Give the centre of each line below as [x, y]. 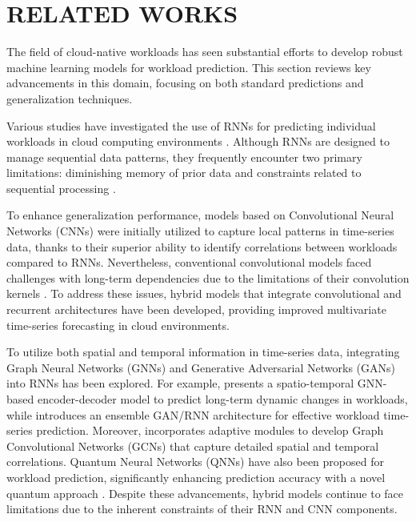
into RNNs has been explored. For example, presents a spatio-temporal [180, 383]
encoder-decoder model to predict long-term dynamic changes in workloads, [222, 399]
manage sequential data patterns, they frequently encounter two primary [184, 157]
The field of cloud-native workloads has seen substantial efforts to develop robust [205, 52]
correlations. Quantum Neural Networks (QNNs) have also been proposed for [195, 462]
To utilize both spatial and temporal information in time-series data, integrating [203, 352]
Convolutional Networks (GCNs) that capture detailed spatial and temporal [193, 446]
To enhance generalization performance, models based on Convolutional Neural [200, 215]
